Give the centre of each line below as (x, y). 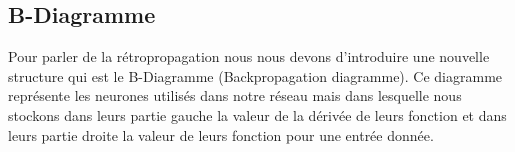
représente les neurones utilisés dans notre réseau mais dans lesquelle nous (235, 95)
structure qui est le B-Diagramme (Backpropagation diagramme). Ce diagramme (255, 75)
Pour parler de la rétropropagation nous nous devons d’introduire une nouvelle (249, 56)
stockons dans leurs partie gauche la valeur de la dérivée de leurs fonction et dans (257, 114)
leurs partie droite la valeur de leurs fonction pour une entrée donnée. (221, 134)
